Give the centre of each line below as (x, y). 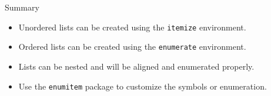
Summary (22, 7)
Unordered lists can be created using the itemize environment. (132, 27)
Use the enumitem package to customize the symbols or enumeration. (143, 86)
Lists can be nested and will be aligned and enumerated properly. (136, 66)
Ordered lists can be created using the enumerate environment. (132, 47)
